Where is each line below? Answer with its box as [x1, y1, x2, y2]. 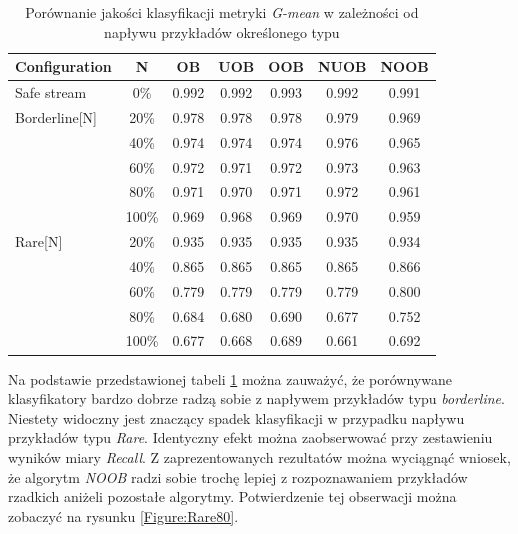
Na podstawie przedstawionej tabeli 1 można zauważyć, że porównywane [8, 368, 452, 389]
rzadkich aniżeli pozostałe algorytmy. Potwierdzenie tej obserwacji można [8, 486, 457, 507]
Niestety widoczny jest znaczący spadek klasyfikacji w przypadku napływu [8, 407, 465, 428]
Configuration [15, 56, 112, 77]
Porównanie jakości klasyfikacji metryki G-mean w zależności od [25, 2, 419, 22]
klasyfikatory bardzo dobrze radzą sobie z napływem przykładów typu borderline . [8, 388, 505, 409]
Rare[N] [15, 231, 63, 252]
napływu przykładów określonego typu [104, 21, 340, 42]
